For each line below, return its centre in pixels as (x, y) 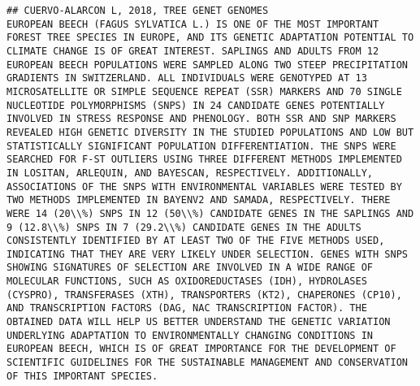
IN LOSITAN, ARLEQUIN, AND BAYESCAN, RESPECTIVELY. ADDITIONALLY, (190, 173)
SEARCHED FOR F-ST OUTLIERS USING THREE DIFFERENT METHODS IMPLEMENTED (204, 160)
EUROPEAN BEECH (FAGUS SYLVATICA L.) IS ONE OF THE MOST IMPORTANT (193, 24)
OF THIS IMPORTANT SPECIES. (82, 376)
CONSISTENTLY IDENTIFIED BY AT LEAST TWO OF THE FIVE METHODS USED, (196, 241)
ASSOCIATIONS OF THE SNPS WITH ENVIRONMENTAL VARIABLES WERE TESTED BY (204, 186)
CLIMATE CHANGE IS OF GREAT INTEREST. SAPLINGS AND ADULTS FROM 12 (193, 51)
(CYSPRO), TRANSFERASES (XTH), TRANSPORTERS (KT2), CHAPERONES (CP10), (204, 295)
